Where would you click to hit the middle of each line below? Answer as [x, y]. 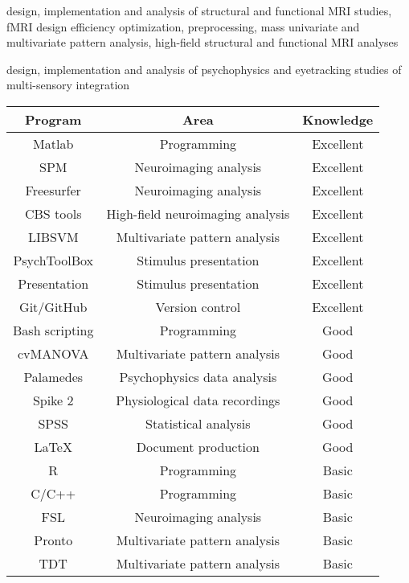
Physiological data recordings [198, 400]
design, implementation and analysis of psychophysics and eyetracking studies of [204, 69]
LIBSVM [53, 236]
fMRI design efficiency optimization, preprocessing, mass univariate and [183, 26]
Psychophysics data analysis [198, 376]
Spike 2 [53, 400]
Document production [198, 446]
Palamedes [53, 376]
